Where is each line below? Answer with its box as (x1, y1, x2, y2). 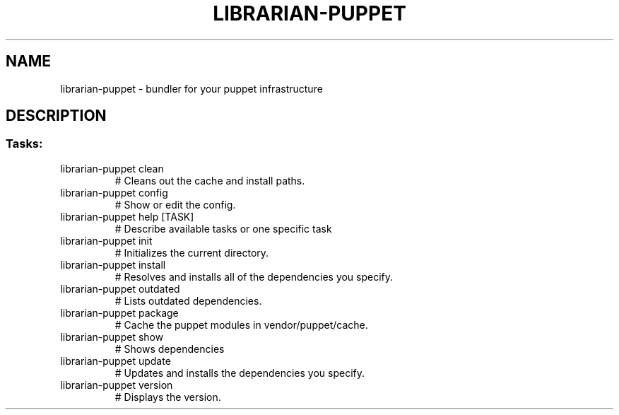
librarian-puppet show (60, 330, 164, 343)
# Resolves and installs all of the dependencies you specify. (114, 270, 394, 283)
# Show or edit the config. (114, 198, 236, 211)
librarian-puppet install (60, 258, 166, 271)
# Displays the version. (114, 390, 221, 403)
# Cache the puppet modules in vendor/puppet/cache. (114, 318, 368, 331)
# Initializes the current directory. (114, 246, 269, 259)
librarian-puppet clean (60, 162, 164, 175)
